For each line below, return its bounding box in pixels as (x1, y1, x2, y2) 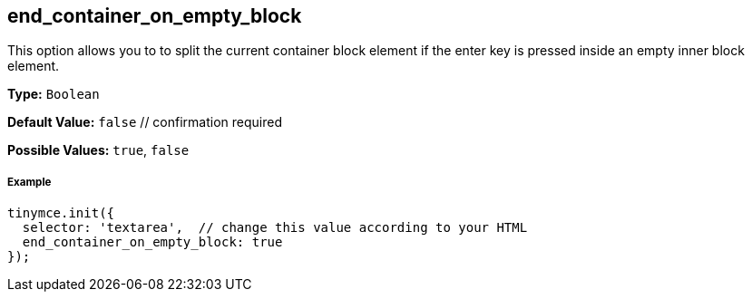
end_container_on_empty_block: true (22, 235, 283, 250)
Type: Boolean (7, 86, 100, 102)
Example (7, 175, 52, 188)
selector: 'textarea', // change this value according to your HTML (22, 220, 528, 236)
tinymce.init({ (7, 206, 115, 221)
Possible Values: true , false (7, 142, 190, 159)
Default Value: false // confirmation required (7, 114, 283, 130)
